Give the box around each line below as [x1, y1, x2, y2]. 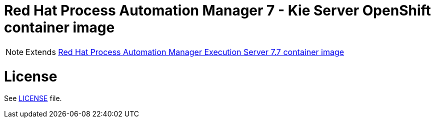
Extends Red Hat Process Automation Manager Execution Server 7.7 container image [25, 46, 344, 57]
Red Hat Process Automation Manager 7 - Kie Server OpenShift [4, 2, 431, 19]
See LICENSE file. [4, 94, 62, 103]
